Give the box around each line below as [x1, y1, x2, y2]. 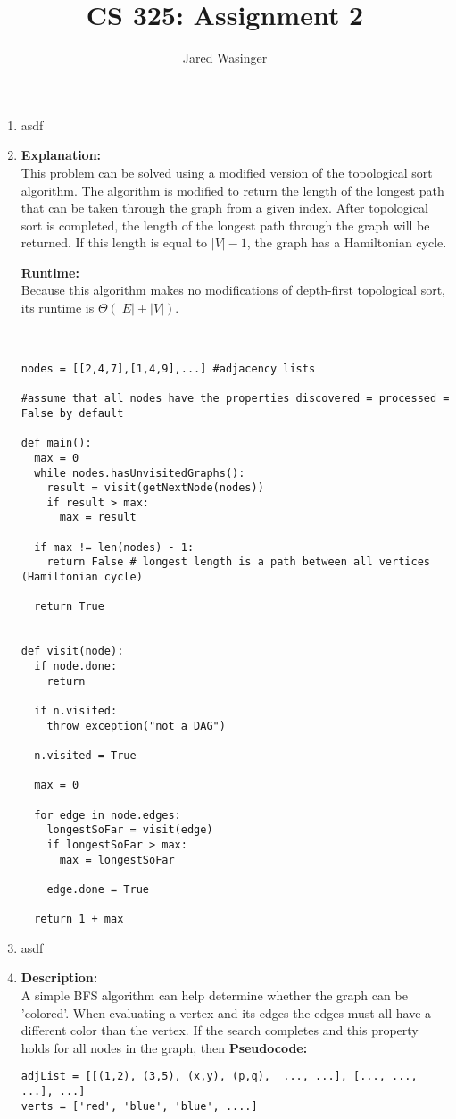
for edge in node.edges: [34, 808, 181, 822]
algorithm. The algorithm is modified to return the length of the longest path [21, 180, 444, 199]
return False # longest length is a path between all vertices [46, 555, 430, 569]
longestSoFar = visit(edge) [46, 823, 213, 837]
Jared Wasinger [182, 48, 268, 67]
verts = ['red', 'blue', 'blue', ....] [21, 1099, 258, 1113]
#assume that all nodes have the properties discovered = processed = [21, 392, 450, 405]
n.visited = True [34, 748, 137, 762]
